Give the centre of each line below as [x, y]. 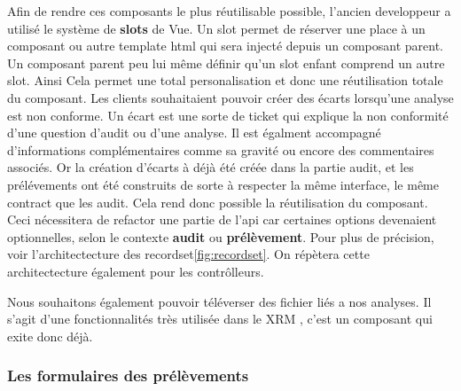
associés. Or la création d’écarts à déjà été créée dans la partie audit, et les [211, 167]
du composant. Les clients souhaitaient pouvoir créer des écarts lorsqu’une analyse [230, 97]
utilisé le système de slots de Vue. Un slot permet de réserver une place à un [216, 28]
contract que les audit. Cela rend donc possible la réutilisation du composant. [218, 202]
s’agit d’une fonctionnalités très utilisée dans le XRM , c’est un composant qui [220, 319]
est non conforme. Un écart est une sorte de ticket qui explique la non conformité [228, 115]
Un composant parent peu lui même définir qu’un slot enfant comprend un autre [226, 63]
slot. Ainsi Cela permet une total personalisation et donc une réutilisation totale [225, 80]
